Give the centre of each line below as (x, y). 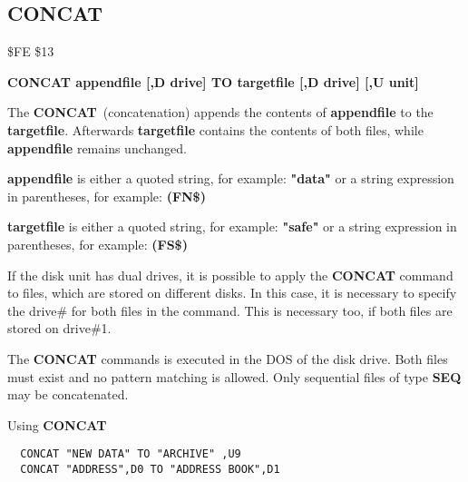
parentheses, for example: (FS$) (97, 244)
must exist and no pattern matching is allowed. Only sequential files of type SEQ (234, 376)
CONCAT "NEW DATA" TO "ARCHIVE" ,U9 (131, 454)
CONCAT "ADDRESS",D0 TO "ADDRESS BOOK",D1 (150, 469)
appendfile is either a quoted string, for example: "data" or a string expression (231, 178)
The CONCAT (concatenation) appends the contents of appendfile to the (220, 112)
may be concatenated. (68, 394)
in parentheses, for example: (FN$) (107, 196)
